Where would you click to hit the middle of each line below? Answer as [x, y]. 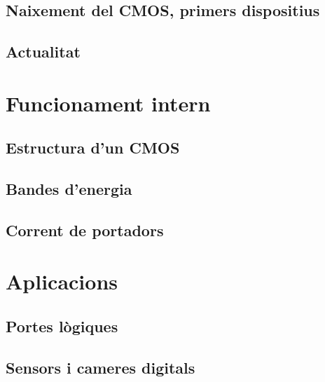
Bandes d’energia [69, 189]
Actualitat [43, 52]
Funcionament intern [108, 103]
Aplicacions [62, 281]
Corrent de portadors [85, 230]
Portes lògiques [62, 326]
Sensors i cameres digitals [101, 367]
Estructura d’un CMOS [93, 148]
